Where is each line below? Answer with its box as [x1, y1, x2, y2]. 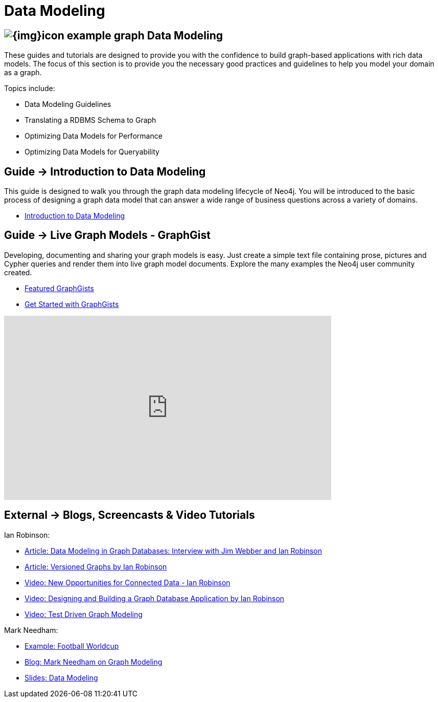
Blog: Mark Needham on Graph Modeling [25, 657, 163, 666]
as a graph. [4, 68, 42, 77]
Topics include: [4, 84, 55, 93]
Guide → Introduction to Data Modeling [4, 165, 206, 178]
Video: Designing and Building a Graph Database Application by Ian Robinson [25, 594, 285, 603]
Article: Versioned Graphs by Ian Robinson [25, 562, 167, 571]
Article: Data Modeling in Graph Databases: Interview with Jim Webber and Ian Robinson [25, 546, 322, 555]
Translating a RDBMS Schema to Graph [25, 116, 156, 125]
